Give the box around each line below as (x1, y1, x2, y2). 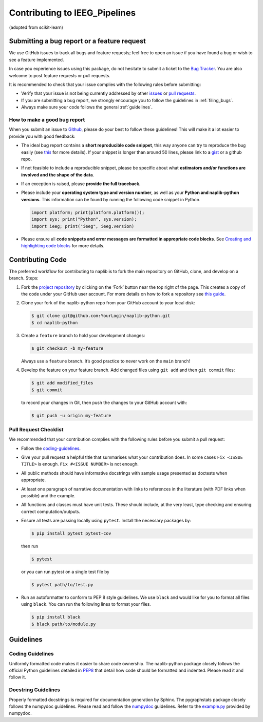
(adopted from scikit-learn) (9, 24, 63, 30)
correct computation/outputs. (21, 509, 80, 514)
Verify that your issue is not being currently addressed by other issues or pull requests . (21, 90, 196, 96)
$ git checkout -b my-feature (31, 345, 104, 351)
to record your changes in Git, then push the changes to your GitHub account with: (21, 400, 187, 405)
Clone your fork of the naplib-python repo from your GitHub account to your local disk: (21, 300, 195, 306)
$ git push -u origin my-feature (31, 413, 112, 418)
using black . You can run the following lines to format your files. (21, 601, 151, 607)
